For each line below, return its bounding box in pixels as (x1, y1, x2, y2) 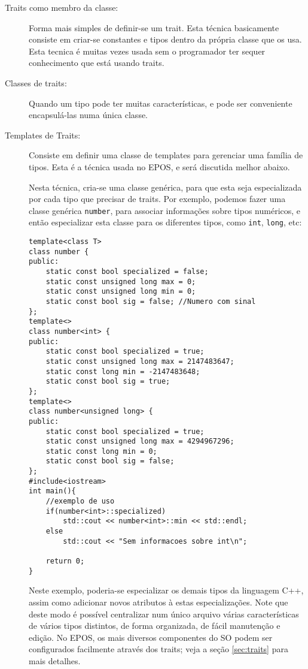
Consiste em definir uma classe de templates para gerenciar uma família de (29, 149, 303, 161)
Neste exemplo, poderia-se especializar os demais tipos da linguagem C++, (29, 584, 304, 596)
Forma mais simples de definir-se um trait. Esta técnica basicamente (29, 21, 279, 34)
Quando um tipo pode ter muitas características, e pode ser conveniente (29, 97, 292, 109)
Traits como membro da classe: (5, 1, 118, 13)
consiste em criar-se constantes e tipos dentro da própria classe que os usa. (29, 33, 302, 46)
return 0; (45, 557, 85, 566)
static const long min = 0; (45, 447, 157, 456)
